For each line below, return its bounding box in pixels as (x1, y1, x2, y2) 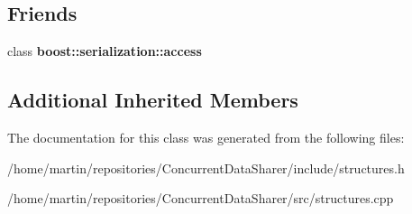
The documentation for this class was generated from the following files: (7, 128, 405, 146)
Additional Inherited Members (7, 86, 298, 114)
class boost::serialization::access (7, 42, 202, 60)
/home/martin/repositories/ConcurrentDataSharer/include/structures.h (7, 158, 405, 177)
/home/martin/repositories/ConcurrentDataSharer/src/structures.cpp (7, 189, 394, 208)
